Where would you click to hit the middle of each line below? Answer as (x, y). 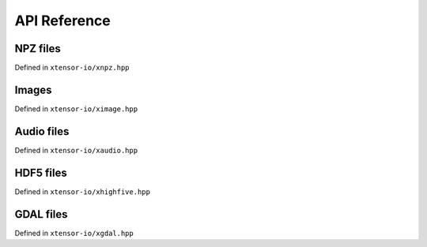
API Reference (62, 21)
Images (33, 90)
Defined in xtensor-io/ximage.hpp (76, 109)
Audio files (42, 131)
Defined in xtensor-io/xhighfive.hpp (82, 191)
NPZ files (38, 49)
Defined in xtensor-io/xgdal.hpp (74, 233)
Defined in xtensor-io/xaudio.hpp (76, 150)
